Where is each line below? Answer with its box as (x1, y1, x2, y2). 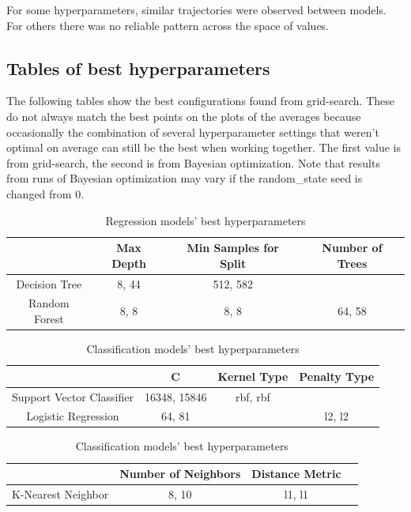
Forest (34, 311, 64, 327)
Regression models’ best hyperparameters (105, 212, 306, 228)
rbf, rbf (236, 388, 270, 405)
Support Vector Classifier (12, 388, 134, 405)
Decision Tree (16, 275, 82, 292)
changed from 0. (6, 185, 85, 201)
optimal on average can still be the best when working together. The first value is (6, 139, 401, 156)
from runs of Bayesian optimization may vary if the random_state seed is (6, 170, 363, 186)
